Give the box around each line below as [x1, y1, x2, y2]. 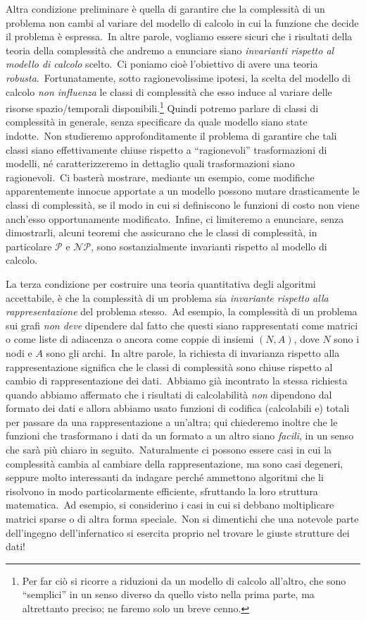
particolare [6, 238, 52, 253]
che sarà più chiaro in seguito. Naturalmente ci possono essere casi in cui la [6, 442, 332, 457]
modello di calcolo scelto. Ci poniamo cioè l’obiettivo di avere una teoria [6, 56, 318, 71]
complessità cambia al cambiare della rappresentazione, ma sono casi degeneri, [6, 456, 343, 470]
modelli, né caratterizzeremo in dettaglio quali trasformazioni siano [6, 156, 295, 171]
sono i [334, 332, 360, 346]
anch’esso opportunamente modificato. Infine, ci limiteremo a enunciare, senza [6, 211, 344, 226]
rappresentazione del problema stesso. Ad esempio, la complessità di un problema [6, 304, 358, 319]
